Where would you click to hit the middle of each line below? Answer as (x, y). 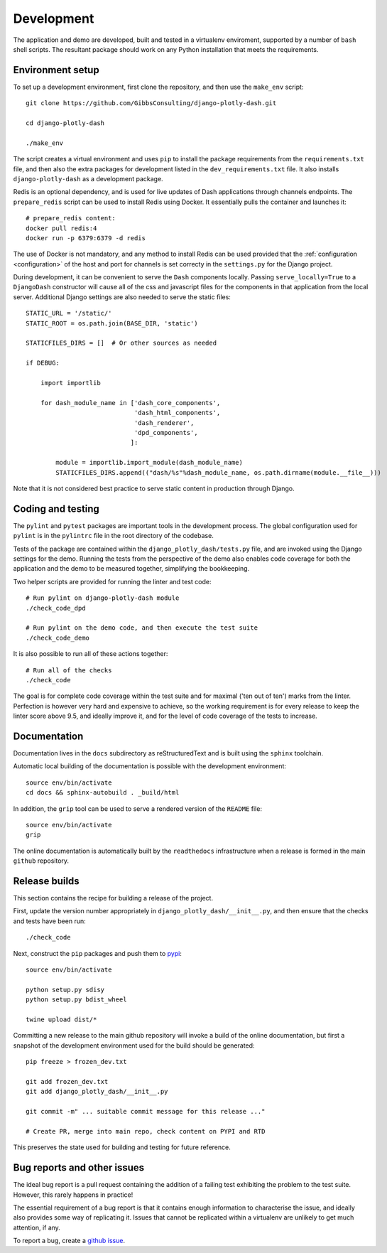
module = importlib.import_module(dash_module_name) (149, 463)
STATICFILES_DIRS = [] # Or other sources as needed (121, 343)
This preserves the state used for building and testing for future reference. (122, 1147)
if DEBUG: (43, 363)
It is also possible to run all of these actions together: (91, 654)
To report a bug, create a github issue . (69, 1241)
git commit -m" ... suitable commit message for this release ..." (146, 1112)
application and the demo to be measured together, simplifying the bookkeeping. (131, 569)
